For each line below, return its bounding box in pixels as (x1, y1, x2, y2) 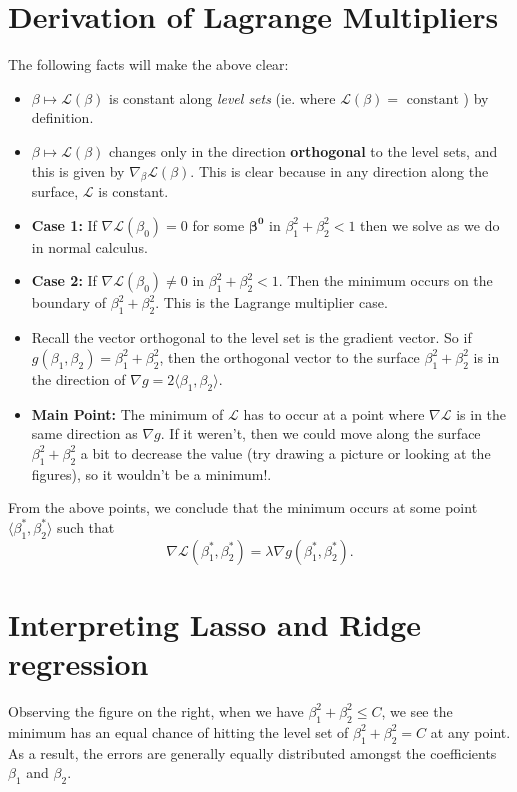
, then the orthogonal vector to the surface (159, 346, 420, 367)
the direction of (31, 368, 126, 389)
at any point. (430, 721, 511, 742)
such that (57, 516, 115, 537)
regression (8, 643, 149, 684)
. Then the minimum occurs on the (278, 270, 493, 291)
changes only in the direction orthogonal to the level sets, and (109, 140, 498, 161)
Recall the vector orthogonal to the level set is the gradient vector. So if (31, 327, 472, 348)
